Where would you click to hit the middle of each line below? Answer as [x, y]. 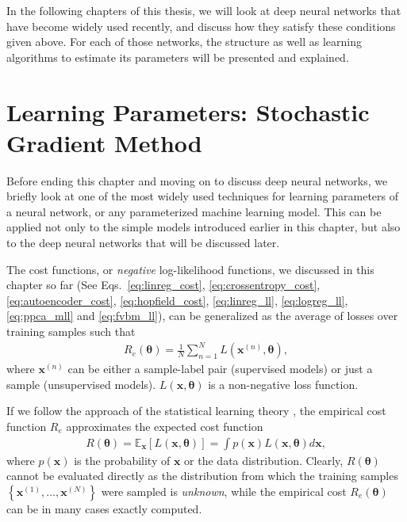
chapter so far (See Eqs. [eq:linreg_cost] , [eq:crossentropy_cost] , [163, 285]
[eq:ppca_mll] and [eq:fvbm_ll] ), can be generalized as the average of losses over [202, 316]
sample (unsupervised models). [81, 384]
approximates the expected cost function [165, 426]
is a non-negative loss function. [283, 384]
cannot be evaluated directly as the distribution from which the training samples [202, 476]
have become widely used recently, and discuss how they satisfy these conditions [201, 26]
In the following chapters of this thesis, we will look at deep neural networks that [204, 10]
